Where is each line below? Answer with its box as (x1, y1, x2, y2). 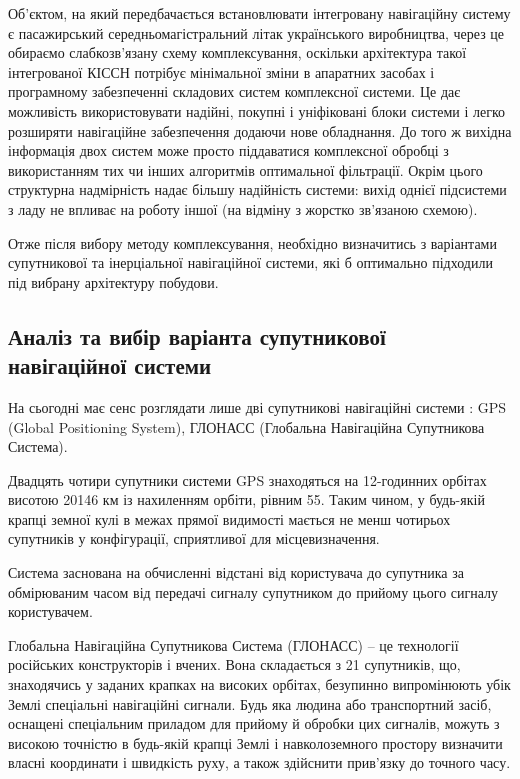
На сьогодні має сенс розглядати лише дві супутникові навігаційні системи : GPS (8, 396, 507, 417)
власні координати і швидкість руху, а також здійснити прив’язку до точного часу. (8, 752, 511, 773)
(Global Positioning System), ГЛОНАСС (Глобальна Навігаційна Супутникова (8, 416, 485, 437)
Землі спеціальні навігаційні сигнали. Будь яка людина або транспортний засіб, (8, 693, 492, 714)
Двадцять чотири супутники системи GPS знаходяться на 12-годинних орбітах (8, 469, 487, 490)
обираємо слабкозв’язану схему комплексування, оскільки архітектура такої (8, 42, 467, 63)
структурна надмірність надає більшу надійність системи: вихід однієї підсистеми (8, 179, 507, 200)
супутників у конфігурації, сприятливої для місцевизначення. (8, 528, 380, 549)
